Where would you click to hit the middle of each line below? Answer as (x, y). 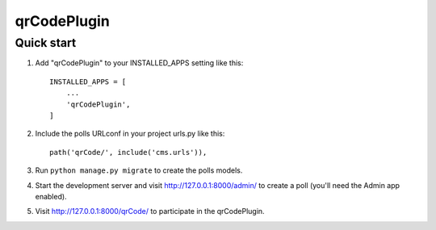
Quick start (46, 43)
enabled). (51, 196)
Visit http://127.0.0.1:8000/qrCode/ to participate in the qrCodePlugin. (150, 211)
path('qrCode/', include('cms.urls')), (128, 152)
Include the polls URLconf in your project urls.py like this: (130, 134)
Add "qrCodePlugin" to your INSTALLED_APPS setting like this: (139, 63)
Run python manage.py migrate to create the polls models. (139, 170)
